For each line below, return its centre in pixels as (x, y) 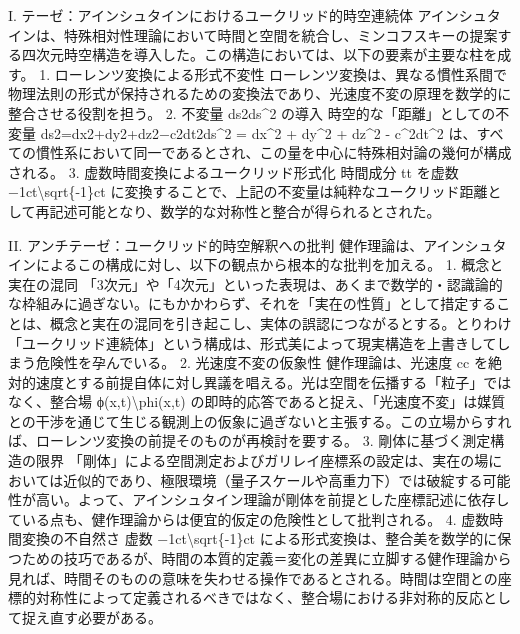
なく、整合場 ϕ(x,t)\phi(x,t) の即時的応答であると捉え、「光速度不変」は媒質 (257, 401)
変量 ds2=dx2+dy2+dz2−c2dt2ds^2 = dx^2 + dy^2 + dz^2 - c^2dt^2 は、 (242, 132)
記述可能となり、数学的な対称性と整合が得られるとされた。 (245, 210)
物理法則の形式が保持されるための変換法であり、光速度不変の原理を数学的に (260, 93)
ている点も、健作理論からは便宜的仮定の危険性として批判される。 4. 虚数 (249, 518)
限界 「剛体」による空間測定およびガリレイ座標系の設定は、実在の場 (262, 460)
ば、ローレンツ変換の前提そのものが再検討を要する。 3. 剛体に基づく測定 (249, 440)
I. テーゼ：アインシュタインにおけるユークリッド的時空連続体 (210, 15)
